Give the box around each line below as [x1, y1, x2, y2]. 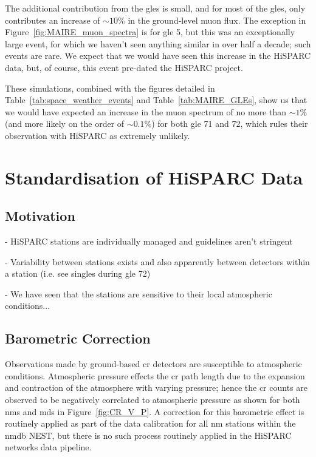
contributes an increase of [5, 13, 100, 26]
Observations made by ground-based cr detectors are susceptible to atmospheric [5, 357, 302, 370]
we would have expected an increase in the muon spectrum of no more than [5, 105, 287, 118]
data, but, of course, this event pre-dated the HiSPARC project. [5, 61, 243, 73]
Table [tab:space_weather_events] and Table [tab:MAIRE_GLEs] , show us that [5, 93, 307, 106]
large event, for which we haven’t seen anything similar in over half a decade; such [5, 37, 311, 50]
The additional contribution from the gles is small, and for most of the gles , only [5, 2, 306, 14]
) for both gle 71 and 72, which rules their [151, 117, 308, 130]
